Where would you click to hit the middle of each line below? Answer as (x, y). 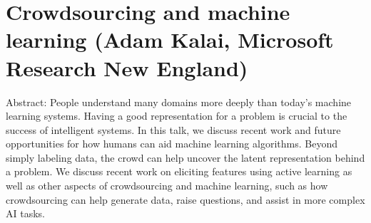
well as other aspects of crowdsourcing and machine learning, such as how (167, 186)
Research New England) (127, 67)
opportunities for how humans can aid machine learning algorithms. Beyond (172, 144)
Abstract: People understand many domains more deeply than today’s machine (179, 102)
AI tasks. (25, 213)
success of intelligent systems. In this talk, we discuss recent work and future (173, 129)
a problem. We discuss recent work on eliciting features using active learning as (179, 171)
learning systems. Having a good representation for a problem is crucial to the (177, 116)
